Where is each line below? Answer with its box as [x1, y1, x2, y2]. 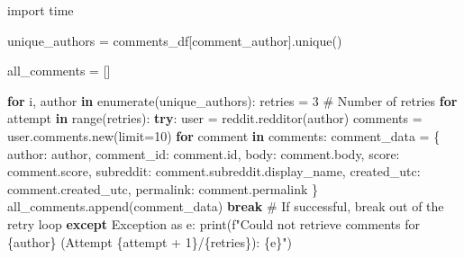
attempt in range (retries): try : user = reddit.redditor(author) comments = [7, 109, 423, 128]
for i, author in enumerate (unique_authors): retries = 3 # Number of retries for [7, 91, 458, 110]
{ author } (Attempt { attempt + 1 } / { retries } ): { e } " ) [7, 232, 292, 251]
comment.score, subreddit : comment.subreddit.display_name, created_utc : [7, 162, 421, 181]
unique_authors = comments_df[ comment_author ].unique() [7, 31, 342, 49]
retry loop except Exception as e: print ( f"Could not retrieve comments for [7, 214, 420, 233]
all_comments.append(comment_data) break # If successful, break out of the [7, 197, 444, 216]
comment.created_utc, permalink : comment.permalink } [7, 179, 319, 198]
